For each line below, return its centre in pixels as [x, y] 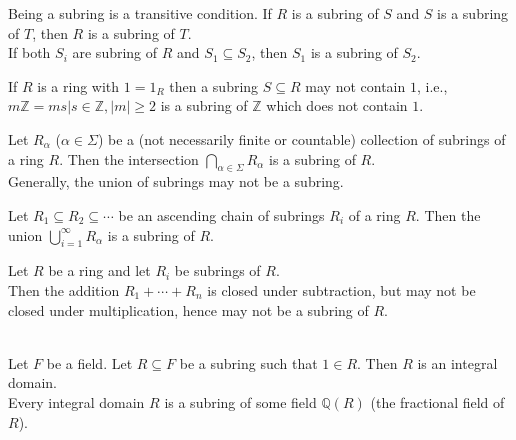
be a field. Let [89, 362]
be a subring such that [248, 362]
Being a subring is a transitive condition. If [140, 13]
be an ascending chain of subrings [221, 214]
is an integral [457, 362]
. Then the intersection [129, 158]
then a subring [214, 85]
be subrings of [217, 270]
